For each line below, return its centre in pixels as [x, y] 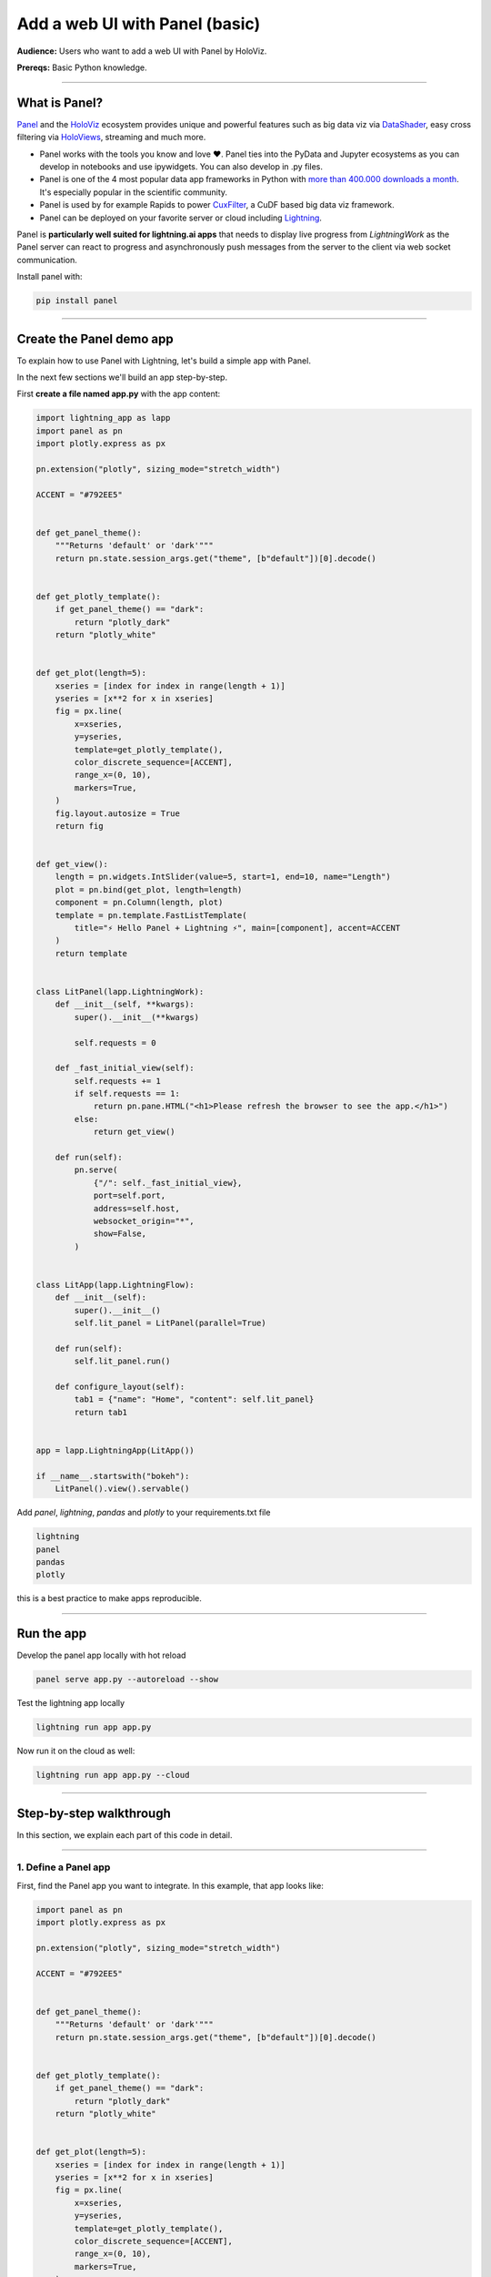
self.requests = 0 [115, 1042]
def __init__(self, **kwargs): [125, 1005]
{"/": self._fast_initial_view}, [168, 1183]
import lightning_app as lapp [103, 418]
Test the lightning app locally [71, 1703]
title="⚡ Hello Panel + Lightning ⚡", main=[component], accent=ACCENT [237, 928]
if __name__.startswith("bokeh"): [113, 1476]
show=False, [120, 1234]
